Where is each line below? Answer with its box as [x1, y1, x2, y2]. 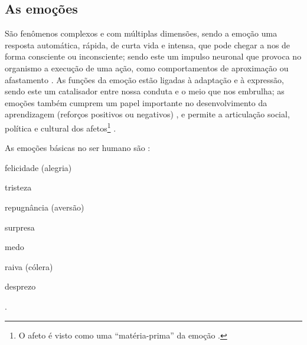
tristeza [5, 181, 32, 193]
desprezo [5, 280, 36, 293]
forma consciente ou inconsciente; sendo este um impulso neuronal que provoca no [5, 50, 302, 63]
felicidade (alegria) [5, 161, 72, 173]
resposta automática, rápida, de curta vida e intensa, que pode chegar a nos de [5, 38, 290, 51]
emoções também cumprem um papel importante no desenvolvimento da [5, 96, 267, 109]
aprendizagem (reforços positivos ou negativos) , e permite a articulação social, [5, 108, 290, 120]
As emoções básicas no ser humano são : [5, 142, 151, 154]
